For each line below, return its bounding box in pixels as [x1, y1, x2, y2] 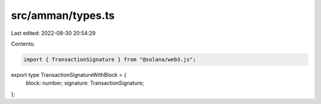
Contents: [11, 40, 35, 47]
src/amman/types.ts [11, 9, 115, 22]
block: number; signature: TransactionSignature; [26, 80, 144, 87]
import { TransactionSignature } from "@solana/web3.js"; [23, 56, 196, 63]
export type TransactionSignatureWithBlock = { [11, 71, 127, 78]
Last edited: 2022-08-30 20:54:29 [11, 30, 96, 37]
